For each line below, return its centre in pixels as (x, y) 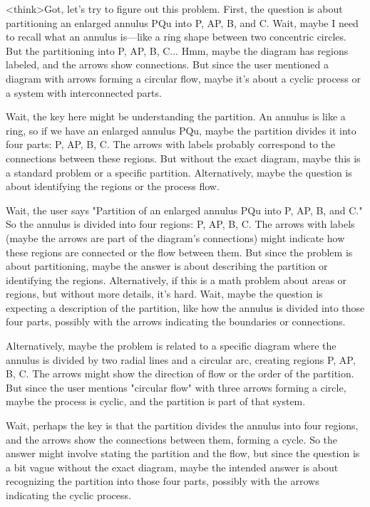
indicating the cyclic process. (68, 495)
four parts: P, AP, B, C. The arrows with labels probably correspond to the (171, 144)
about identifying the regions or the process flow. (113, 186)
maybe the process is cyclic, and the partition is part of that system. (156, 401)
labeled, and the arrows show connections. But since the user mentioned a (167, 64)
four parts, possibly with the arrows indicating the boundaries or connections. (176, 322)
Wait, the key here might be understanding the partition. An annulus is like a (176, 116)
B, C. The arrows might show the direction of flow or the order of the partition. (180, 373)
